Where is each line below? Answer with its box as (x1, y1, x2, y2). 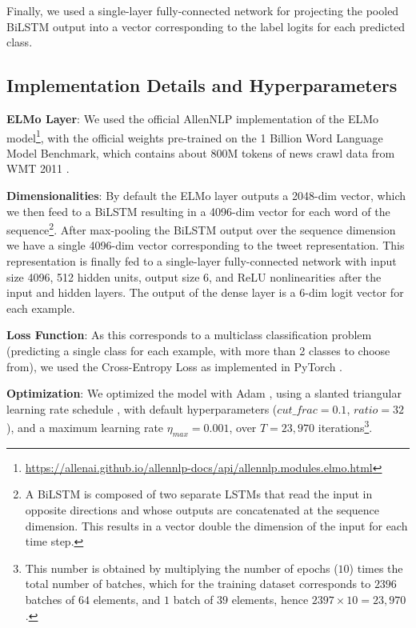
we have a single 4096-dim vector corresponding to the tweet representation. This (6, 237, 405, 254)
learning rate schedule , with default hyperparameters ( (6, 400, 278, 417)
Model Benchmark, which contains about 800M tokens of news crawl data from (6, 144, 395, 161)
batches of (25, 591, 75, 607)
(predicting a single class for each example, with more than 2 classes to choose (6, 342, 390, 359)
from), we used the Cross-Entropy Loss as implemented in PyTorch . (6, 358, 343, 374)
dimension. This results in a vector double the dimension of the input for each (25, 517, 408, 534)
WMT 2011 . (6, 160, 70, 177)
